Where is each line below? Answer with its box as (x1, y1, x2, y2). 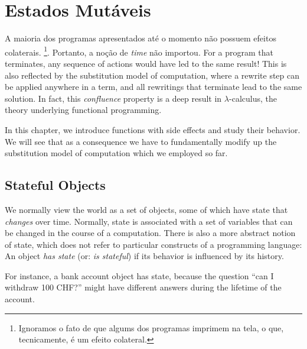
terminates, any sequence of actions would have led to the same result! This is (5, 57, 287, 69)
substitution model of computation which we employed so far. (5, 147, 228, 159)
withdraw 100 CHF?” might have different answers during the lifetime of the (5, 281, 282, 293)
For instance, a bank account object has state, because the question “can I (5, 269, 274, 282)
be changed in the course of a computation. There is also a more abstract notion (5, 227, 296, 239)
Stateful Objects (5, 176, 106, 194)
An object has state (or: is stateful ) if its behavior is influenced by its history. (5, 250, 284, 262)
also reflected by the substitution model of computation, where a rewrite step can (5, 69, 299, 81)
